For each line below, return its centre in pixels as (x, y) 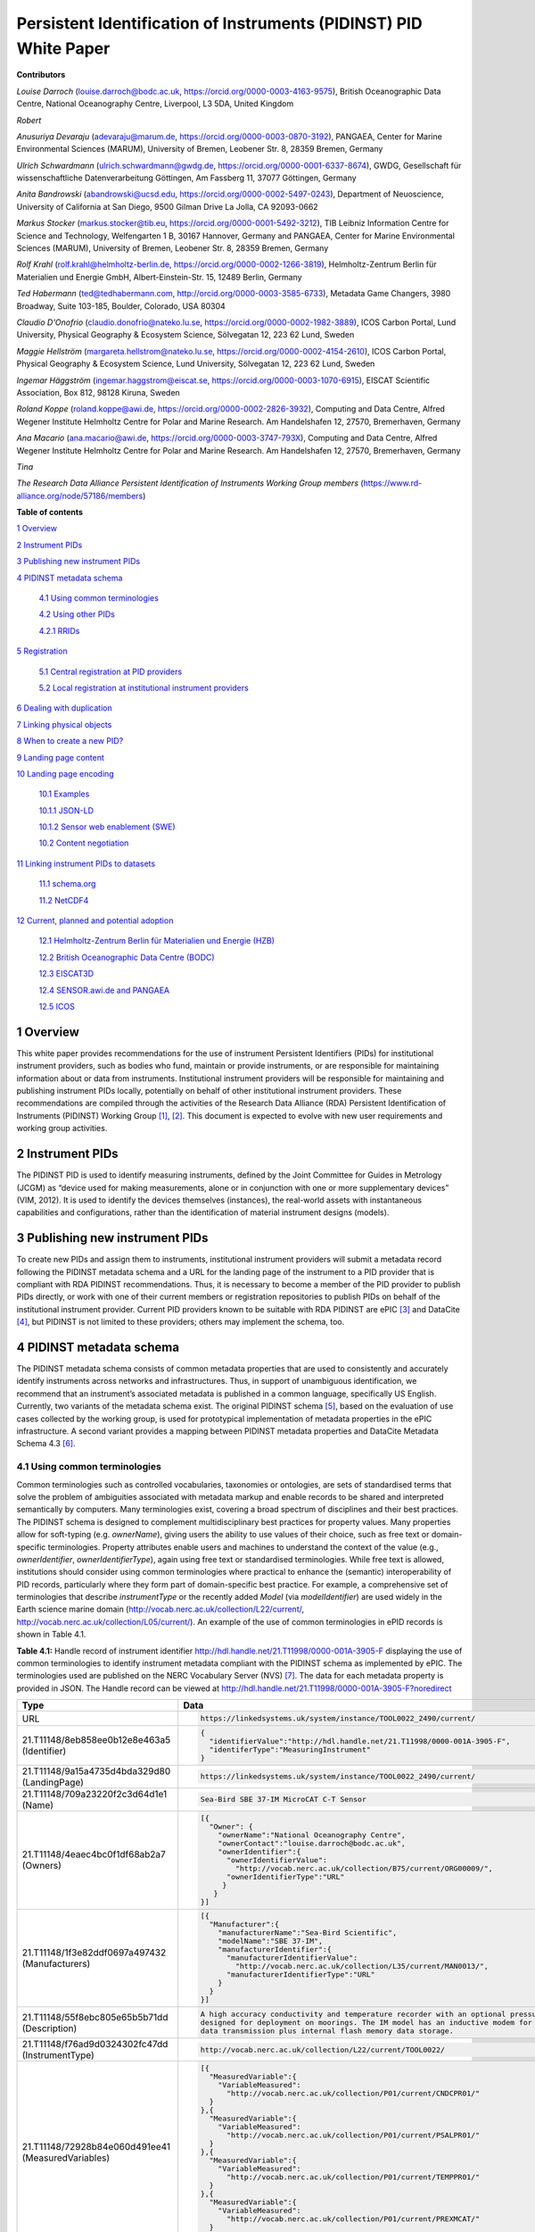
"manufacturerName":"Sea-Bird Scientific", (308, 1933)
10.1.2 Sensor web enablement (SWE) (107, 827)
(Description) (49, 2028)
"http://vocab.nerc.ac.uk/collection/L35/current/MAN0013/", (362, 1966)
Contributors (41, 75)
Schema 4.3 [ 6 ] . (46, 1444)
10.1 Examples (64, 794)
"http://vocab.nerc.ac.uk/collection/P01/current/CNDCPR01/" (353, 2094)
